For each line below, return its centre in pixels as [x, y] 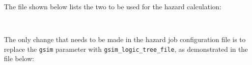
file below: [19, 58]
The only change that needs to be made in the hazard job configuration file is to [125, 39]
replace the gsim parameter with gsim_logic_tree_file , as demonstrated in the [126, 49]
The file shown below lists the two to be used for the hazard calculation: [113, 6]
